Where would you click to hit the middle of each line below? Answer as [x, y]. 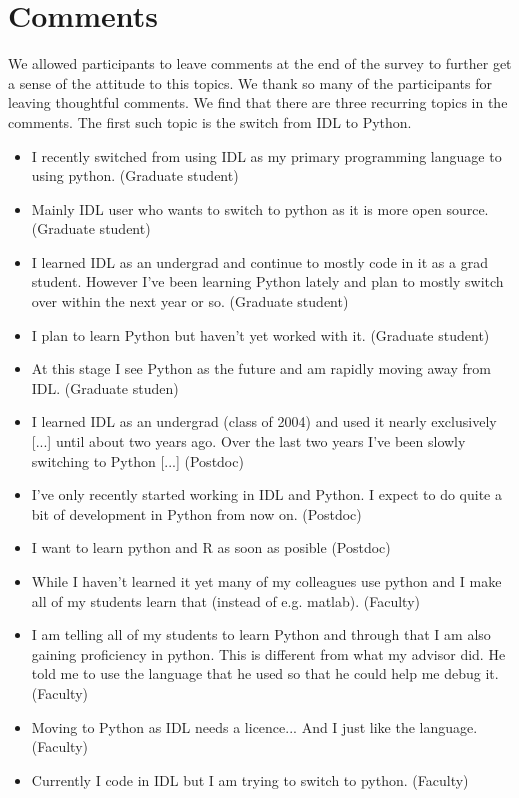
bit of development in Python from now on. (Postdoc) [196, 513]
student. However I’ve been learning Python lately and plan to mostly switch [267, 281]
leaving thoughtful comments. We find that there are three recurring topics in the [258, 102]
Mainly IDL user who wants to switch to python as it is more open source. [260, 208]
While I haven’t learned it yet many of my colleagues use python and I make [266, 581]
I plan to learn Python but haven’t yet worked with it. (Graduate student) [260, 334]
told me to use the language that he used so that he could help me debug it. [265, 673]
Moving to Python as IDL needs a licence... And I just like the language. [254, 726]
